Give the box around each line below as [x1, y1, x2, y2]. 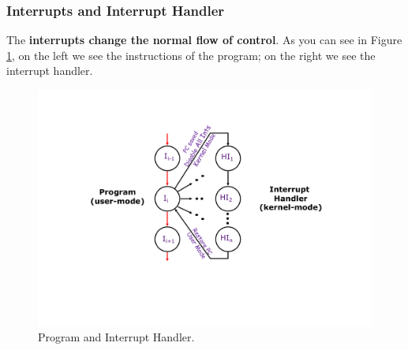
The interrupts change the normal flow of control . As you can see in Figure [6, 32, 402, 48]
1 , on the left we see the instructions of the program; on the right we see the [6, 47, 376, 63]
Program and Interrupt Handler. [38, 329, 195, 345]
